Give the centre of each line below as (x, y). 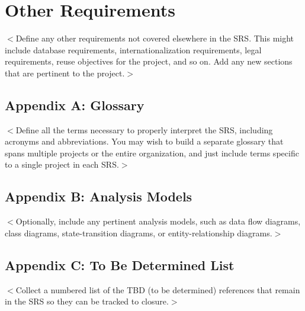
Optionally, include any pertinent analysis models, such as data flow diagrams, (158, 221)
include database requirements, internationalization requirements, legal (133, 49)
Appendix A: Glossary (75, 105)
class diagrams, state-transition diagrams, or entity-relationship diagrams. (139, 233)
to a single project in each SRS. (62, 164)
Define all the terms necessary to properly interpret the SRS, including (144, 129)
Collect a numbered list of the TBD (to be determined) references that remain (158, 289)
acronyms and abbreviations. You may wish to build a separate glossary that (144, 141)
